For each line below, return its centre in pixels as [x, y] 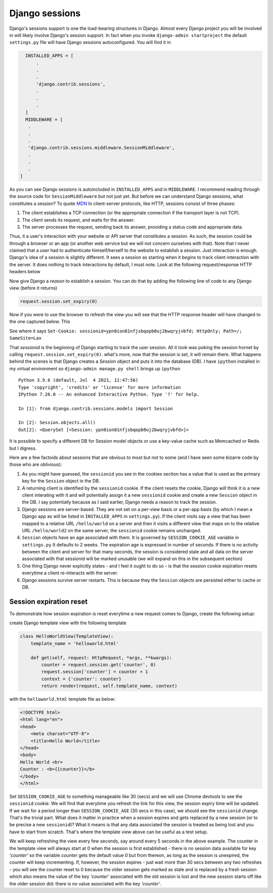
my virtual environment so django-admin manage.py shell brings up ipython [95, 368]
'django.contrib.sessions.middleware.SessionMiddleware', [101, 148]
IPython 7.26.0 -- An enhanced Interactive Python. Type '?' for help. [109, 394]
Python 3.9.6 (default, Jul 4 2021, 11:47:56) [78, 380]
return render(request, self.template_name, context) [109, 686]
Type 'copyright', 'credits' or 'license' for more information [100, 387]
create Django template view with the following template [68, 623]
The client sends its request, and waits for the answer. [78, 220]
